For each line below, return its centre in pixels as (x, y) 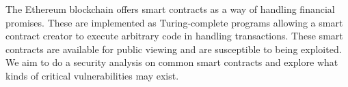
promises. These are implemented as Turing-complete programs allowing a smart (174, 22)
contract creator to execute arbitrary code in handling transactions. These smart (174, 36)
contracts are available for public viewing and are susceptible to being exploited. (174, 49)
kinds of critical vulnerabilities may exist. (92, 75)
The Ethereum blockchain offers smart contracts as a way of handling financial (170, 9)
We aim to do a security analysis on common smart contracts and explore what (172, 62)
